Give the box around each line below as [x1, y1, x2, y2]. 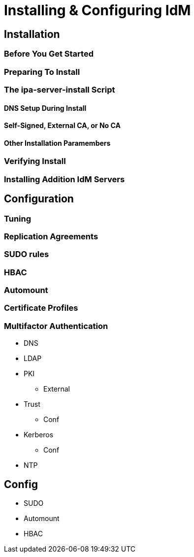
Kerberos [24, 430, 54, 439]
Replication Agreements [4, 231, 98, 241]
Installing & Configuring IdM [4, 2, 191, 19]
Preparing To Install [4, 66, 80, 77]
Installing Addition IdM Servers [4, 174, 125, 184]
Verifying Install [4, 156, 66, 166]
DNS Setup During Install [4, 103, 87, 112]
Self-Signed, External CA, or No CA [4, 121, 121, 130]
